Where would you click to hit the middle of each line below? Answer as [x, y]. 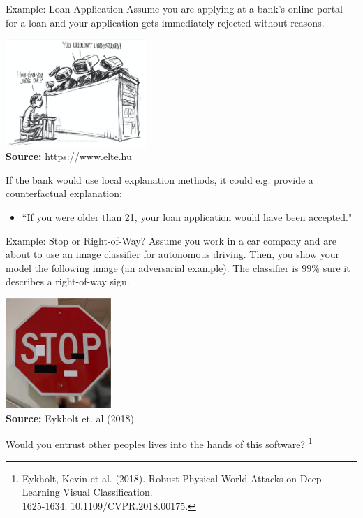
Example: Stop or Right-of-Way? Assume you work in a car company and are [171, 240]
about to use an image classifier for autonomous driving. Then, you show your [173, 254]
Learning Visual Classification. [87, 492]
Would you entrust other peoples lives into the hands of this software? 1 [159, 443]
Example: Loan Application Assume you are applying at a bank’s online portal [174, 8]
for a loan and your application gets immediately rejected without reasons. [165, 22]
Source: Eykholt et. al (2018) [70, 418]
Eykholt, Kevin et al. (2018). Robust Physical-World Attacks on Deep [172, 478]
